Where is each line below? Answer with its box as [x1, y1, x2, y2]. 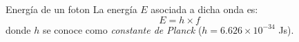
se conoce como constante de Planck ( [42, 22, 202, 36]
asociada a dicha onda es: [151, 2, 258, 16]
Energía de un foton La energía [6, 2, 137, 16]
